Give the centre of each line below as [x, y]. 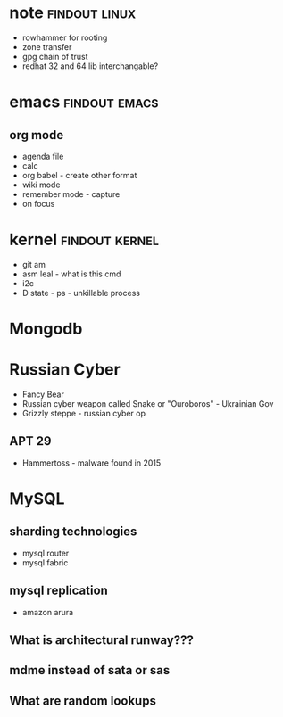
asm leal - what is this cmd [71, 274]
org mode [37, 135]
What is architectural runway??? [101, 640]
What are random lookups [83, 701]
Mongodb [46, 329]
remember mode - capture [71, 194]
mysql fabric [45, 562]
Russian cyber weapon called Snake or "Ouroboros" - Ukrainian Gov [148, 404]
